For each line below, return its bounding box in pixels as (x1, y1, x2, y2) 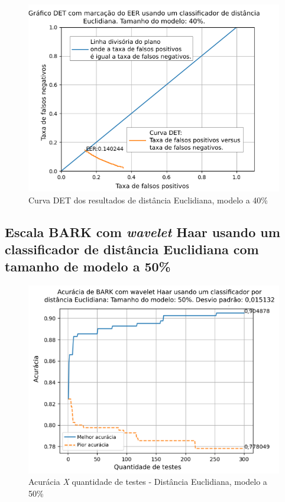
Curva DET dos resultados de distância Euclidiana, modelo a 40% (28, 193, 268, 206)
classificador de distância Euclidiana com (5, 239, 259, 258)
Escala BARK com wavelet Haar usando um (5, 222, 280, 241)
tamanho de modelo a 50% (5, 257, 171, 276)
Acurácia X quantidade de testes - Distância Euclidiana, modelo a (28, 475, 267, 488)
